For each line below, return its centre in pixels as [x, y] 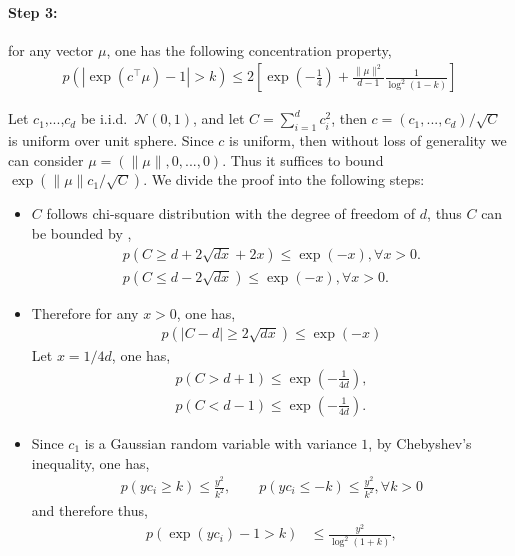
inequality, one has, [90, 462]
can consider [46, 159]
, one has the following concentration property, [249, 49]
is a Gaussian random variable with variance [220, 442]
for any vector [51, 49]
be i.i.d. [104, 118]
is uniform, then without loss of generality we [368, 140]
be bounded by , [81, 233]
